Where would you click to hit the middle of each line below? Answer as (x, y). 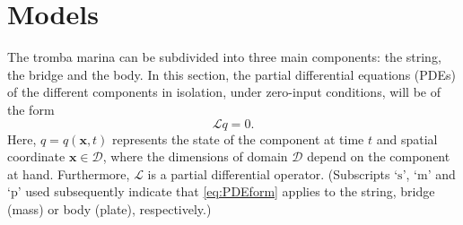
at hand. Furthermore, (69, 173)
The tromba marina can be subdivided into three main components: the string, (224, 57)
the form (31, 109)
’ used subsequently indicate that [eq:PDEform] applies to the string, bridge (226, 191)
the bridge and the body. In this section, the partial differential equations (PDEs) (232, 74)
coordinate (36, 156)
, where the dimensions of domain (195, 156)
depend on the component (379, 156)
